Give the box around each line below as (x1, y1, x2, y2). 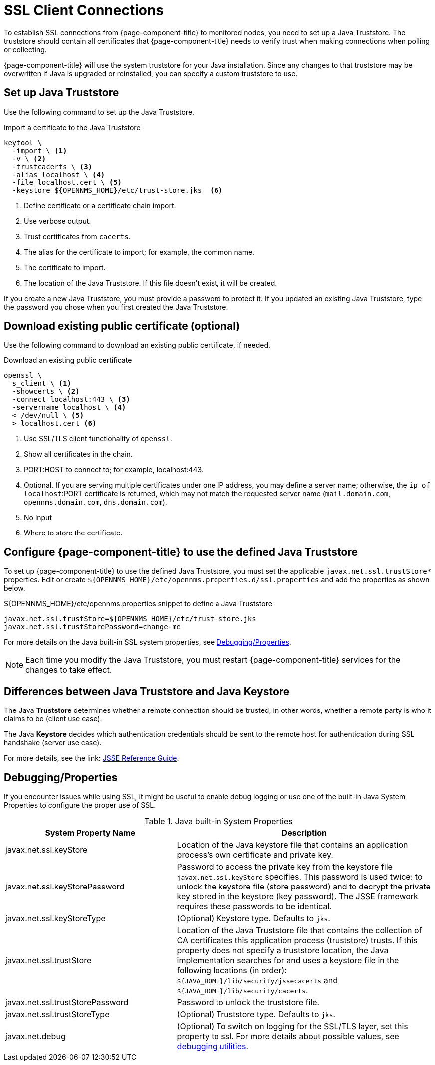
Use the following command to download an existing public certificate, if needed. (4, 341, 271, 350)
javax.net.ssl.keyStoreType (5, 913, 106, 923)
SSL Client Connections (4, 2, 164, 19)
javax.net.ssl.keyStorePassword (5, 881, 125, 891)
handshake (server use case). (4, 738, 102, 747)
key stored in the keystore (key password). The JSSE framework (177, 891, 418, 901)
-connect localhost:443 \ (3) (12, 395, 130, 404)
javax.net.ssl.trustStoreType (5, 1009, 110, 1019)
